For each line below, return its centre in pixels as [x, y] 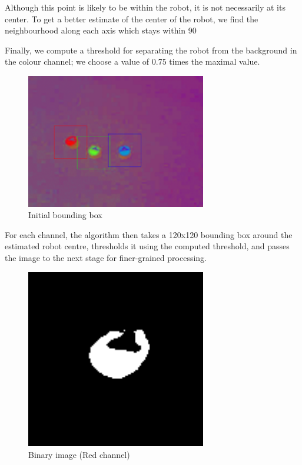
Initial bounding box [65, 215]
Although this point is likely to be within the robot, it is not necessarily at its [145, 7]
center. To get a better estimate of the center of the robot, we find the [132, 19]
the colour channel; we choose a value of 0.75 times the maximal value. [132, 61]
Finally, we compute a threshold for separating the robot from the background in [151, 50]
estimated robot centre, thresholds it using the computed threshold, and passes [147, 246]
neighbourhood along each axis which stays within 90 [101, 30]
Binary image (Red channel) [79, 454]
